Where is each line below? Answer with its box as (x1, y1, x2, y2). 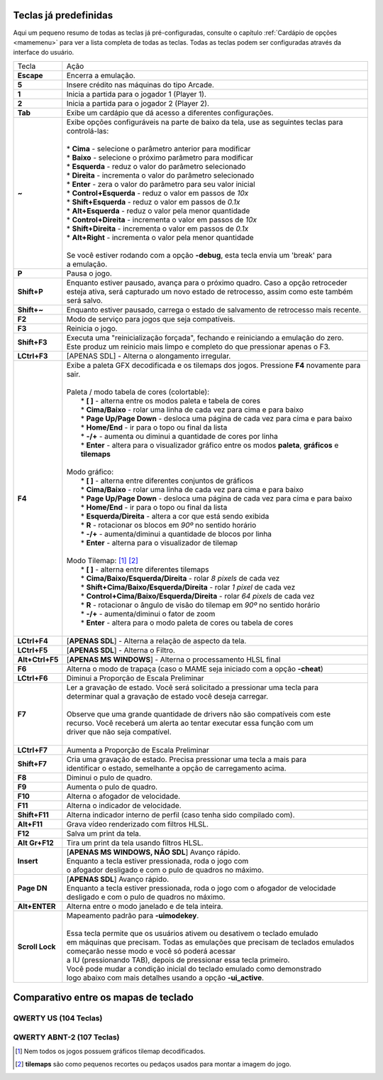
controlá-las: (66, 126, 109, 136)
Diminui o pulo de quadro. (66, 773, 152, 782)
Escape (17, 70, 43, 80)
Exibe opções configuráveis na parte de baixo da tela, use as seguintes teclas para (66, 117, 343, 127)
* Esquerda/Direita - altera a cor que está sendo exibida (80, 511, 270, 521)
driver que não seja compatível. (66, 726, 172, 736)
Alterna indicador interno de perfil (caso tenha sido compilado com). (66, 809, 295, 819)
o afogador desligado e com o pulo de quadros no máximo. (66, 865, 264, 875)
